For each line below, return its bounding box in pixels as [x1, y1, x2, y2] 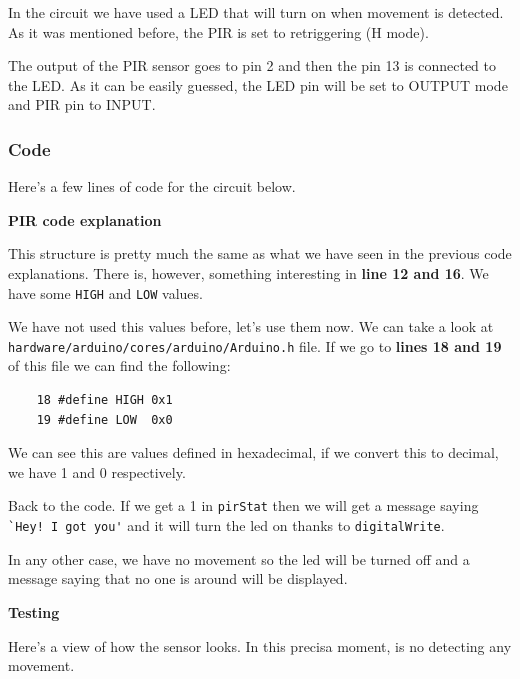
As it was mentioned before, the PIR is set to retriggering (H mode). [8, 21, 429, 42]
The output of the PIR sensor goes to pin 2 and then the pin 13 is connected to [8, 55, 496, 76]
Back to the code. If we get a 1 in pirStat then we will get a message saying [8, 495, 479, 516]
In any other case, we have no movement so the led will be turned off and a [8, 548, 470, 569]
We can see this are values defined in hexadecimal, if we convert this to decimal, [8, 442, 499, 463]
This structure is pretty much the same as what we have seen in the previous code [8, 243, 512, 264]
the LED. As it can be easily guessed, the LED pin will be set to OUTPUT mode [8, 74, 508, 95]
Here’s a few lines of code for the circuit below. [8, 176, 296, 197]
